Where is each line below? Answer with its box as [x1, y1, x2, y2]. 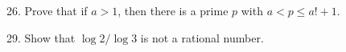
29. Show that [6, 29, 76, 46]
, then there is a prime [117, 2, 229, 18]
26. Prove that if [6, 2, 88, 18]
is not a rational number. [140, 29, 264, 46]
